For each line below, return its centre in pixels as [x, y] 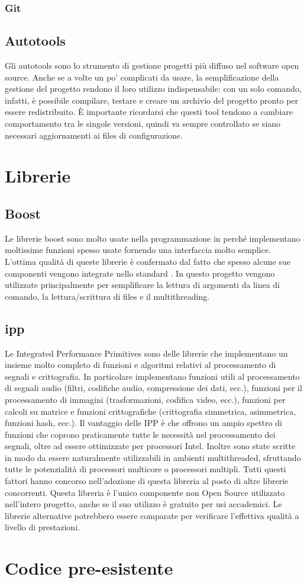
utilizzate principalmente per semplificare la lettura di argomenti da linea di [143, 285]
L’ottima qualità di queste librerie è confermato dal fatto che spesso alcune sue [148, 261]
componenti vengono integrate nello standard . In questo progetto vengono [140, 273]
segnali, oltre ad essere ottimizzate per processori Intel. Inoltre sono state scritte [150, 446]
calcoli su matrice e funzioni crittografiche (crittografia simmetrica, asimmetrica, [151, 411]
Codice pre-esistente [89, 568]
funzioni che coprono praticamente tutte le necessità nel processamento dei [140, 434]
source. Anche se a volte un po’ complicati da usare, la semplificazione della [142, 77]
